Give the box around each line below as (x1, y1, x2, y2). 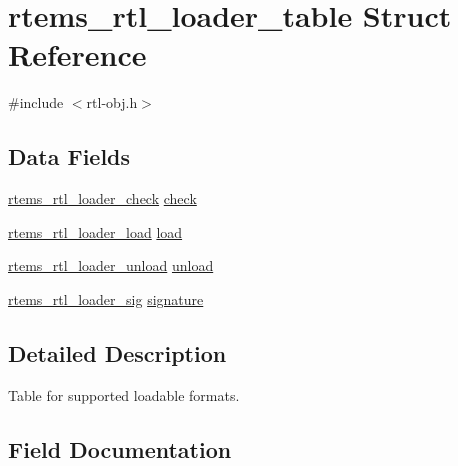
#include (8, 92, 64, 113)
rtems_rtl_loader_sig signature (8, 288, 204, 309)
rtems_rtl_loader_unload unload (8, 255, 214, 276)
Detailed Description (8, 337, 227, 368)
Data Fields (8, 141, 131, 172)
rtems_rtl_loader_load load (8, 221, 183, 242)
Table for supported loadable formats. (8, 384, 240, 405)
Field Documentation (8, 433, 232, 464)
